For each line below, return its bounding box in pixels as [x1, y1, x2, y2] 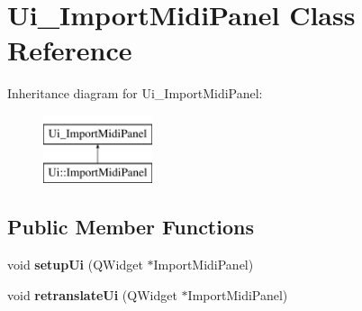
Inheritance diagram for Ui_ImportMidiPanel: [7, 84, 263, 103]
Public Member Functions [7, 213, 254, 241]
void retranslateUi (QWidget [7, 285, 177, 304]
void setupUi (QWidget [7, 255, 143, 274]
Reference [7, 32, 132, 69]
